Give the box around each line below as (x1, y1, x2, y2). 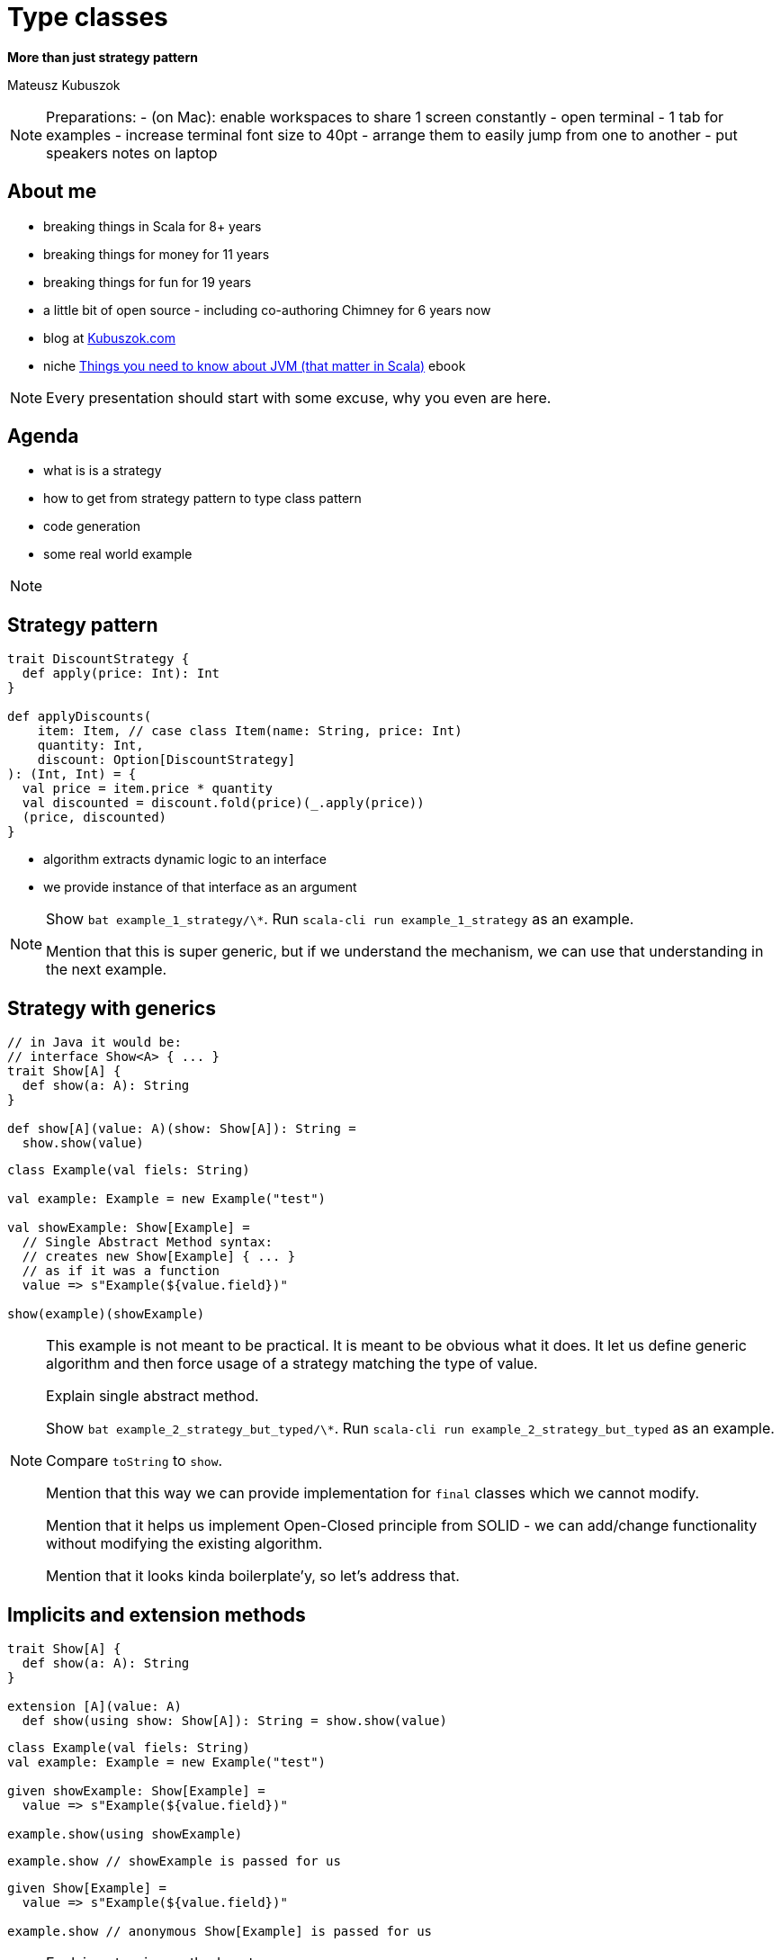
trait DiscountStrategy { (7, 652, 190, 667)
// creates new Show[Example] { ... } (22, 1249, 296, 1264)
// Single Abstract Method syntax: (22, 1235, 274, 1250)
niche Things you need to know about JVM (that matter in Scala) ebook (43, 357, 466, 373)
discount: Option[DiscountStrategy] (37, 752, 296, 768)
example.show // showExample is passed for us (7, 1853, 341, 1868)
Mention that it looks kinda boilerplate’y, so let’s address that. (46, 1567, 460, 1586)
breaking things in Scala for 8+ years (43, 218, 262, 234)
